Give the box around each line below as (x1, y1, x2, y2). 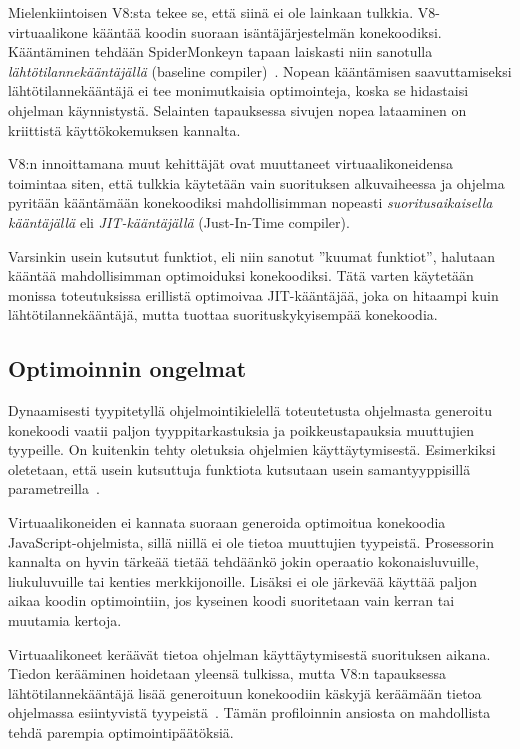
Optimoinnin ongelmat (8, 353, 247, 384)
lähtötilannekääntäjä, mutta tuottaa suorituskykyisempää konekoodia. (8, 304, 438, 325)
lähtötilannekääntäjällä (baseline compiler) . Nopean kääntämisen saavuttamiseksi (8, 60, 512, 81)
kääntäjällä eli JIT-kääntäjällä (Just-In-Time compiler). (8, 211, 350, 232)
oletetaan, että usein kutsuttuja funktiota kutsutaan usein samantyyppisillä (8, 458, 471, 479)
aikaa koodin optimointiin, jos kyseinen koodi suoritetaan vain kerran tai (8, 590, 455, 611)
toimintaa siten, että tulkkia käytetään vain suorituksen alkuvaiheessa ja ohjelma (8, 172, 505, 193)
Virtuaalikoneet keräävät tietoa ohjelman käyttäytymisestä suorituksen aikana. (8, 643, 491, 664)
